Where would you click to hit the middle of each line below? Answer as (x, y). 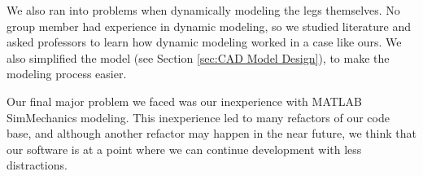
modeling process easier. (67, 74)
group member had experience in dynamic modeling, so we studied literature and (209, 26)
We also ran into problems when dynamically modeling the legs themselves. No (203, 10)
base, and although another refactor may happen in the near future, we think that (211, 133)
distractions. (37, 165)
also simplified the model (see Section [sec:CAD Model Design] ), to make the (198, 57)
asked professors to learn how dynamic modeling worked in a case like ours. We (204, 42)
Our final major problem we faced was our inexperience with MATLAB (184, 101)
